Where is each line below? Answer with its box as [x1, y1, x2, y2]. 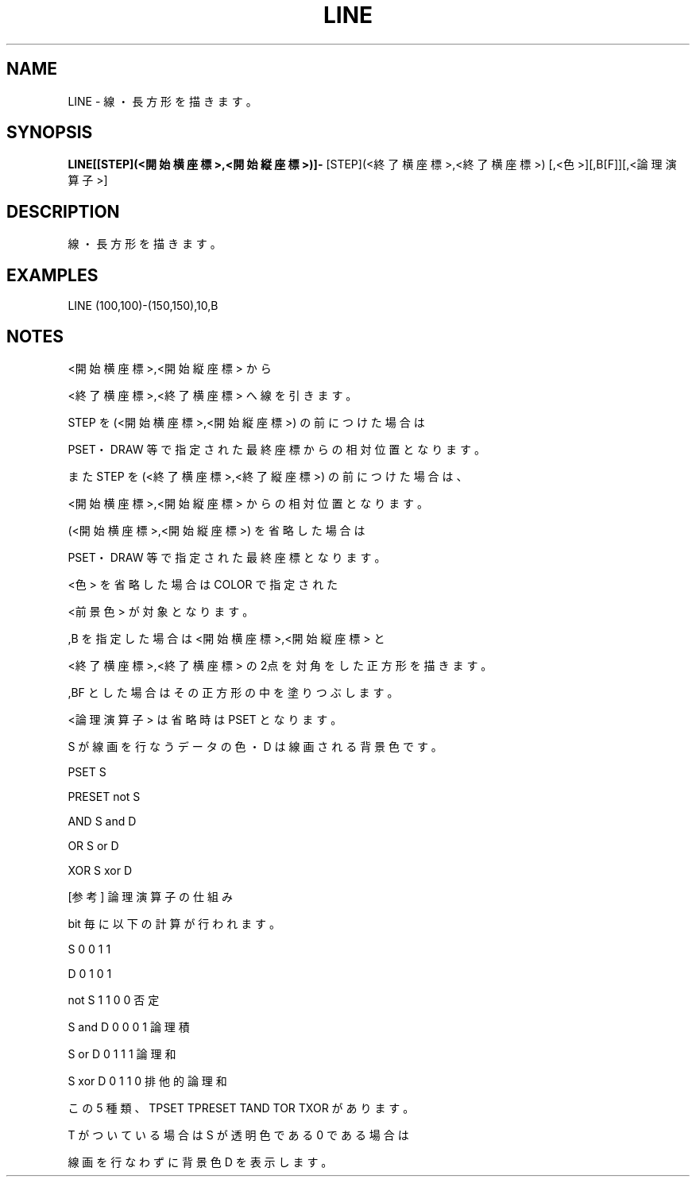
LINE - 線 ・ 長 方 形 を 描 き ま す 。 [68, 94, 257, 108]
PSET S [68, 764, 106, 779]
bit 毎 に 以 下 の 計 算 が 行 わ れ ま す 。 [68, 916, 281, 930]
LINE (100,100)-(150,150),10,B [68, 299, 218, 313]
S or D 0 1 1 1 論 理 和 [68, 1046, 176, 1061]
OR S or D [68, 838, 119, 852]
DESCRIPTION [6, 201, 120, 222]
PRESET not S [68, 789, 141, 803]
